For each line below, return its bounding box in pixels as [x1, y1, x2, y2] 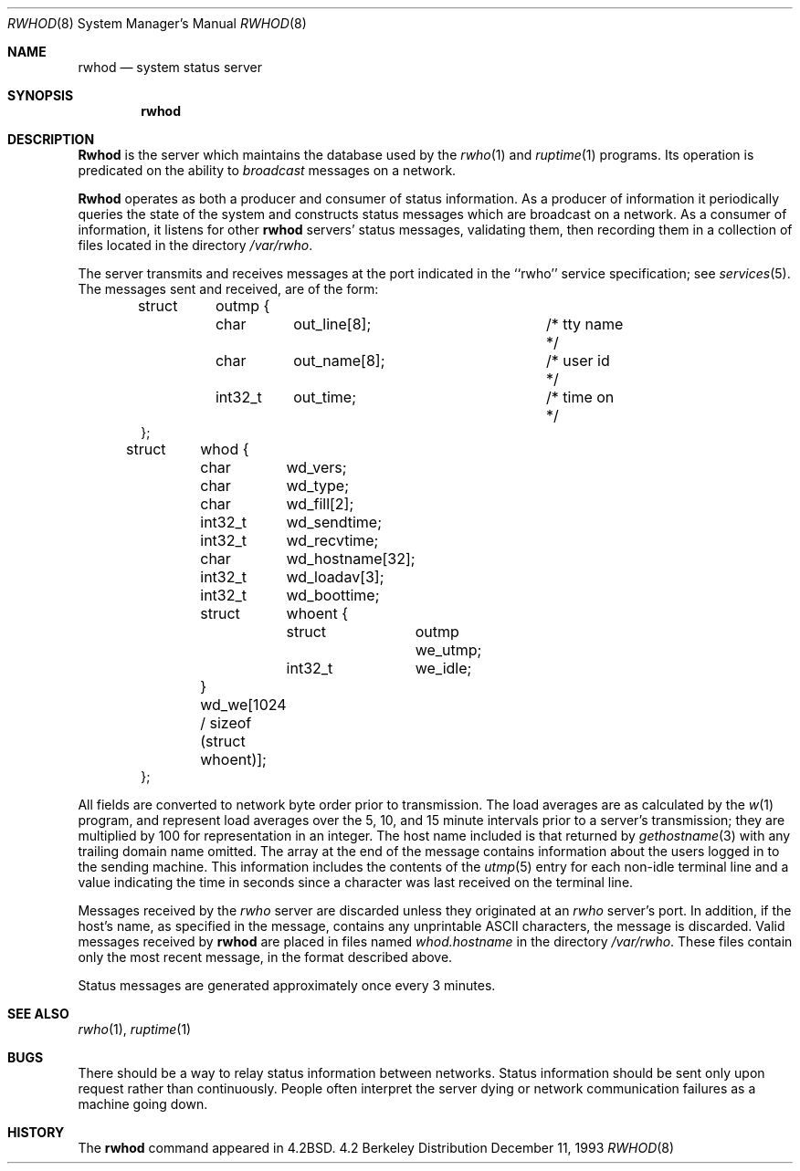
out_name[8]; [293, 351, 385, 370]
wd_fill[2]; [286, 495, 354, 513]
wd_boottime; [286, 586, 380, 604]
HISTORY [7, 1124, 65, 1140]
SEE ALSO [7, 1006, 69, 1021]
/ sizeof [200, 714, 252, 732]
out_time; [293, 388, 357, 406]
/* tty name [546, 315, 624, 333]
